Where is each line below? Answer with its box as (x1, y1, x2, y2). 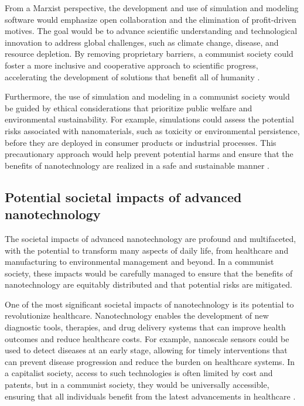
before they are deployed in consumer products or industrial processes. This (5, 136, 276, 148)
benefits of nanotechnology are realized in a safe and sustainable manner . (5, 159, 269, 171)
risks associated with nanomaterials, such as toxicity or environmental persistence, (5, 124, 300, 137)
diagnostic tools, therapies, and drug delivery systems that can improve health (5, 321, 286, 333)
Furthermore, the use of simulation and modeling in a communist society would (5, 90, 290, 103)
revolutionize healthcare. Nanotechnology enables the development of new (5, 309, 269, 322)
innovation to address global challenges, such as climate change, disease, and (5, 36, 279, 48)
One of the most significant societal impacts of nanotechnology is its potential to (5, 298, 294, 310)
